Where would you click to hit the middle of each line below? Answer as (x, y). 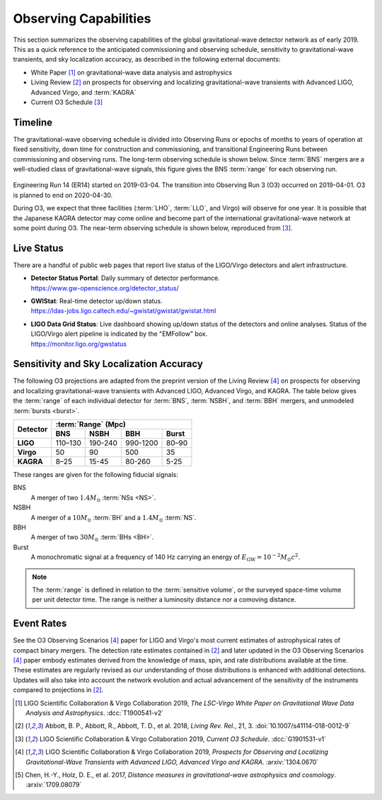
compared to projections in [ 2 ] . (58, 690)
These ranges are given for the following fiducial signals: (95, 475)
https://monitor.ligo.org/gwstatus (79, 344)
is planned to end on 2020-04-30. (63, 195)
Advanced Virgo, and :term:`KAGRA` (83, 92)
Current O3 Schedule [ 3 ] (66, 102)
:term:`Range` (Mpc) (91, 424)
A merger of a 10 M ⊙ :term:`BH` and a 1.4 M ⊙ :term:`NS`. (114, 518)
